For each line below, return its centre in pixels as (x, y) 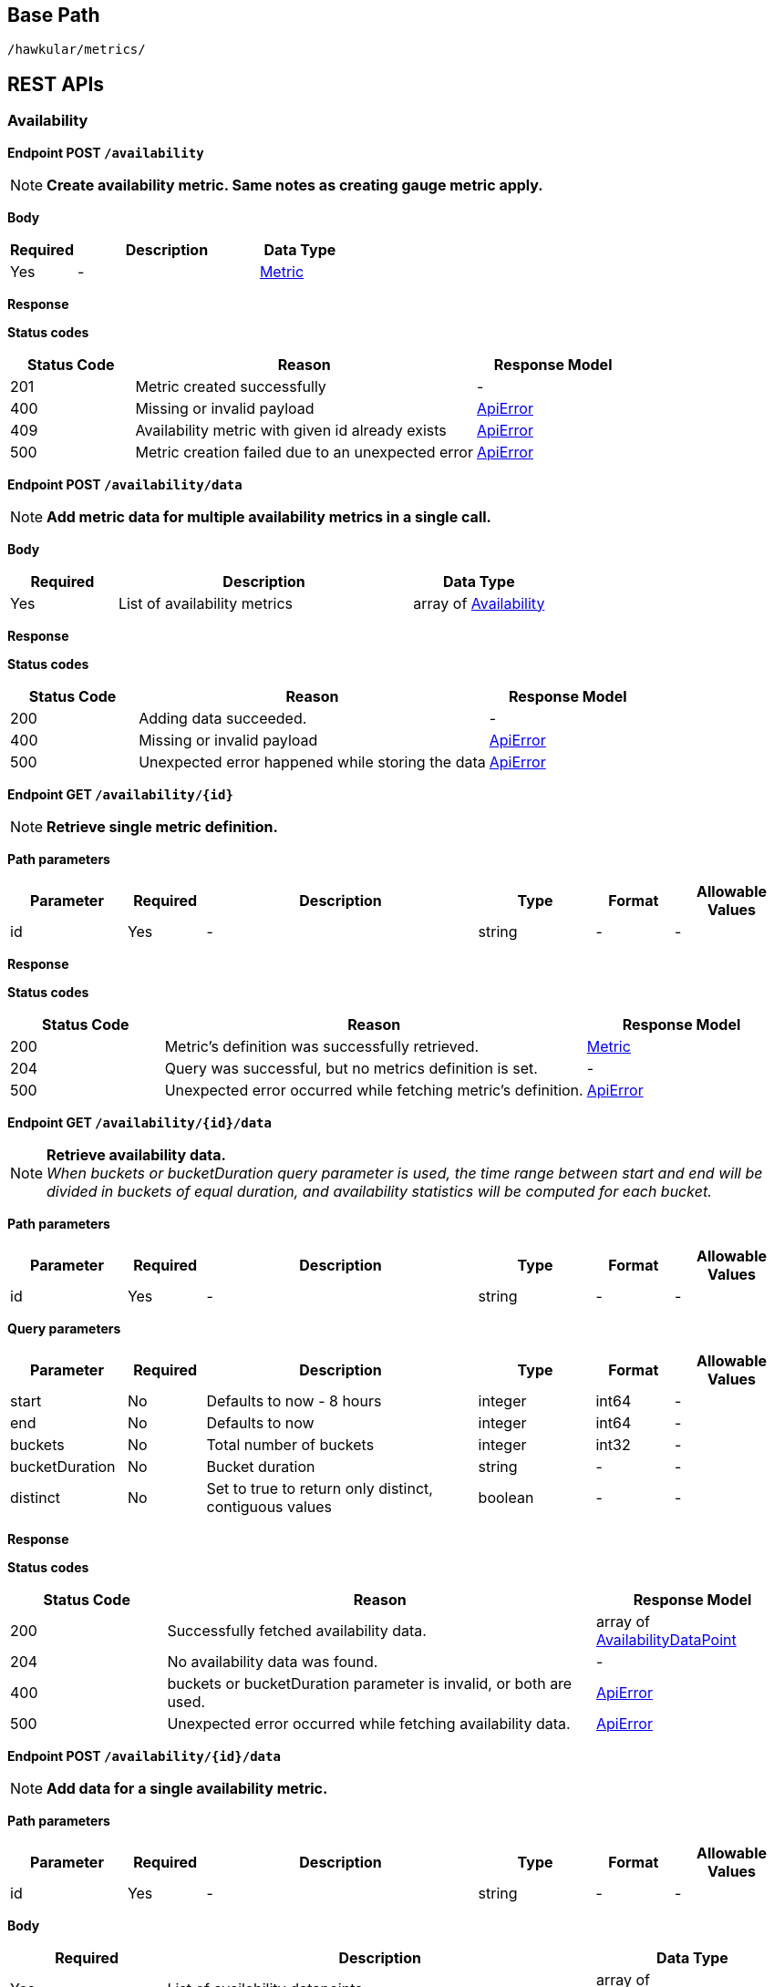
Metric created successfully (231, 386)
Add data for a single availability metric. (187, 1788)
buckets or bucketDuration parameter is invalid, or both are (370, 1683)
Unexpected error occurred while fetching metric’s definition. (374, 1090)
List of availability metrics (206, 603)
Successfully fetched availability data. (297, 1630)
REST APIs (56, 84)
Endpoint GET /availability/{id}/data (139, 1122)
